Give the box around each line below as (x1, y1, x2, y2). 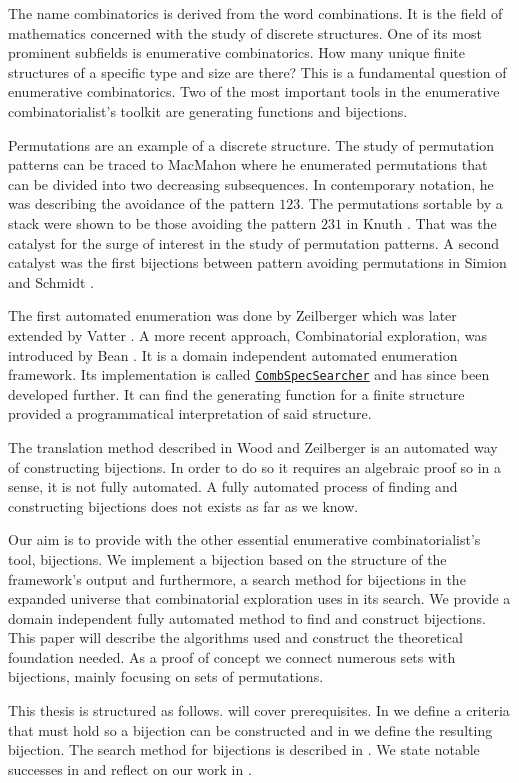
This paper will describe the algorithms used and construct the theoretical (8, 627, 463, 648)
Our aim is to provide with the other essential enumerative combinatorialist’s (8, 529, 481, 550)
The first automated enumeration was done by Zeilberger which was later (8, 305, 457, 326)
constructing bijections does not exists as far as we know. (8, 495, 359, 516)
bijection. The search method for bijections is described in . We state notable (8, 739, 480, 760)
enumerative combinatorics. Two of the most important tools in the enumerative (8, 81, 500, 102)
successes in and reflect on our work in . (8, 758, 252, 779)
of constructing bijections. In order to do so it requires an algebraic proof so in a (8, 456, 502, 477)
